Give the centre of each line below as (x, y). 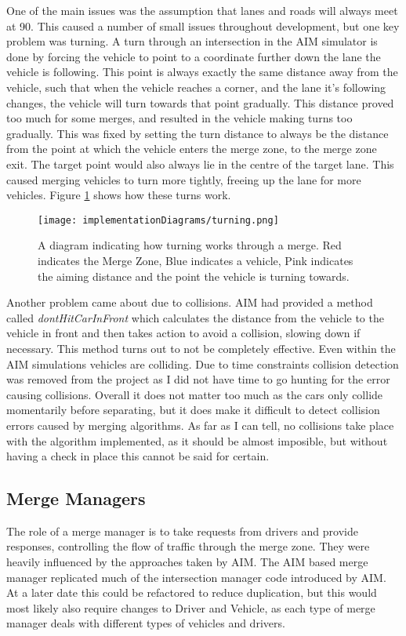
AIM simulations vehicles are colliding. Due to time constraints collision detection (203, 363)
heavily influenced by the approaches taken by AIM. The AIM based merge (187, 562)
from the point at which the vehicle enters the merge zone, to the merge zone (192, 149)
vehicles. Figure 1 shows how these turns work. (119, 195)
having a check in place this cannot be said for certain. (138, 456)
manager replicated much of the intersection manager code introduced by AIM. (196, 577)
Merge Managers (76, 498)
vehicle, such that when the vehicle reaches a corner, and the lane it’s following (196, 87)
